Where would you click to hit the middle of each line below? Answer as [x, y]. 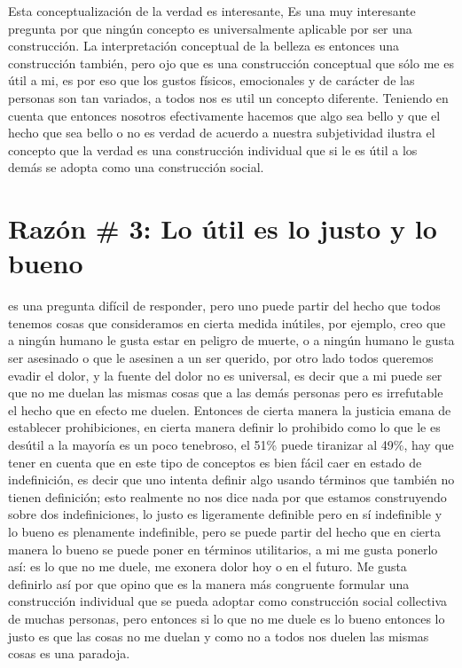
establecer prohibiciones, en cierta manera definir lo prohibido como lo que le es [224, 427]
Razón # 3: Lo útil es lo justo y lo [223, 228]
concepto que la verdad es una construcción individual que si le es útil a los [213, 149]
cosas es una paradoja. [69, 653]
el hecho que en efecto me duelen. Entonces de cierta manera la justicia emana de [230, 409]
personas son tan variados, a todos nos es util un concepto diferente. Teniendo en [228, 97]
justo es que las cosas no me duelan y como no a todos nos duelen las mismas [219, 636]
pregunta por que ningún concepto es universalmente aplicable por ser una [210, 28]
